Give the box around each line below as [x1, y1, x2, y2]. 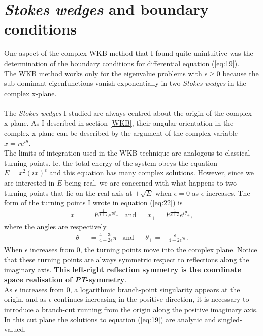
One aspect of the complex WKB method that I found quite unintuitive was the [4, 48, 253, 58]
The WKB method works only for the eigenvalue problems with [4, 68, 202, 78]
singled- [218, 314, 242, 324]
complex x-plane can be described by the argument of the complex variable [4, 128, 238, 138]
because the [222, 68, 259, 78]
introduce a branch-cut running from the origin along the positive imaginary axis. [4, 303, 258, 314]
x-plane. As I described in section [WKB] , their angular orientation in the [4, 117, 234, 128]
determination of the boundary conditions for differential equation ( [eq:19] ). [4, 57, 240, 68]
